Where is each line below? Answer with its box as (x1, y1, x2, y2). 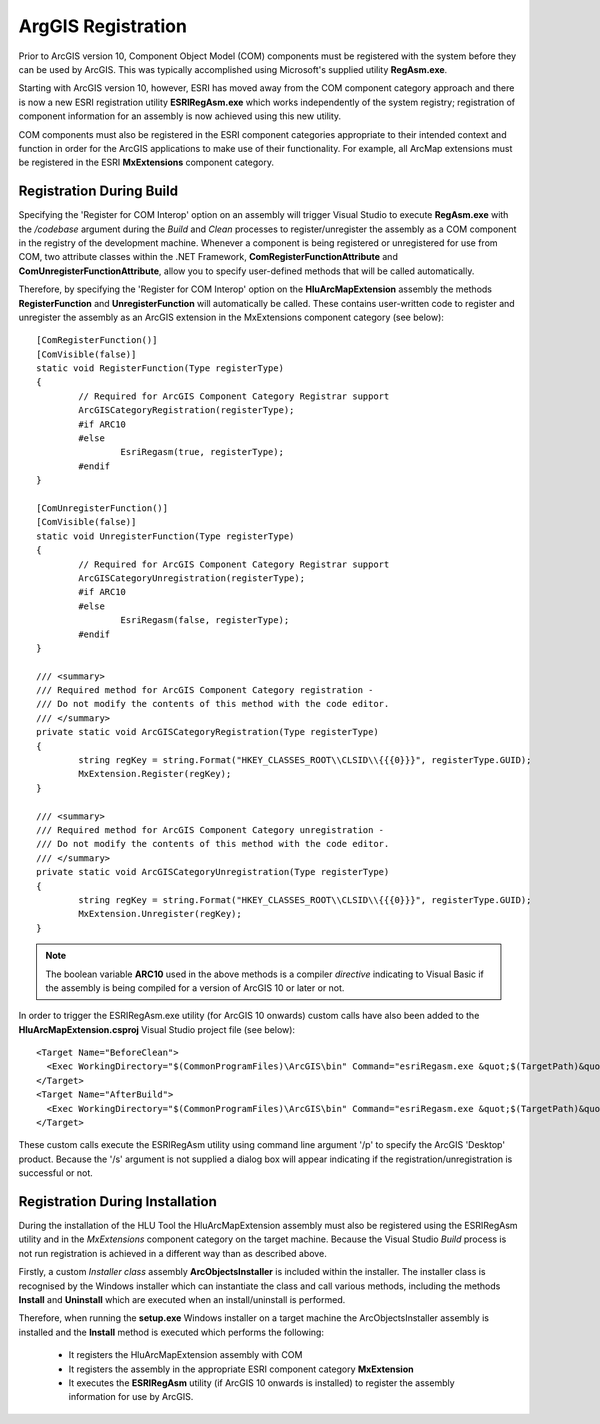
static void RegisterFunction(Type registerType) (36, 363, 285, 374)
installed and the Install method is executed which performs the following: (18, 1326, 325, 1338)
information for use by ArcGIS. (68, 1391, 194, 1403)
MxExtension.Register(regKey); (78, 768, 232, 780)
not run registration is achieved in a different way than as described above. (18, 1247, 327, 1259)
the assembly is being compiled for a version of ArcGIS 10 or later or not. (45, 981, 345, 994)
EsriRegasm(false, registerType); (120, 615, 290, 626)
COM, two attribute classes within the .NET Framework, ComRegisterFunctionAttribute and (18, 251, 399, 263)
